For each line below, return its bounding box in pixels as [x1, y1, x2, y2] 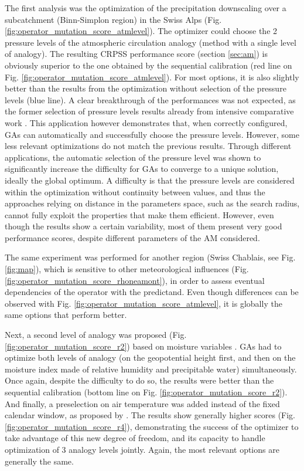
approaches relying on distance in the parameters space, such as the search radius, [5, 197, 300, 209]
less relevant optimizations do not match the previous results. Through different [5, 140, 292, 152]
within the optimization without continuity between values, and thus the [5, 185, 265, 198]
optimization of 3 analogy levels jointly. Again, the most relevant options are [5, 443, 279, 455]
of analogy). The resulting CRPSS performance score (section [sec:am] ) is [5, 48, 268, 60]
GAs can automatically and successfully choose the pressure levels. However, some [5, 128, 299, 140]
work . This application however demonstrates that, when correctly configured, [5, 116, 288, 128]
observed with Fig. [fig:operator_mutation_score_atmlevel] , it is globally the [5, 297, 282, 309]
